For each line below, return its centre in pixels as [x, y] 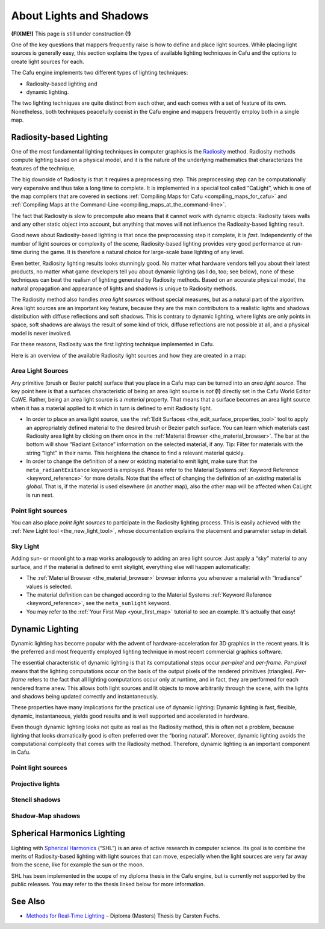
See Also [28, 901]
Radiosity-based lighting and [62, 84]
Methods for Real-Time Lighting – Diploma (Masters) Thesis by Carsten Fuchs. [123, 916]
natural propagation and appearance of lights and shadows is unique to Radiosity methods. [124, 288]
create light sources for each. [48, 61]
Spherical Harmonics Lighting [68, 834]
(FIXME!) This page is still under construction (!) [71, 34]
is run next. [40, 495]
